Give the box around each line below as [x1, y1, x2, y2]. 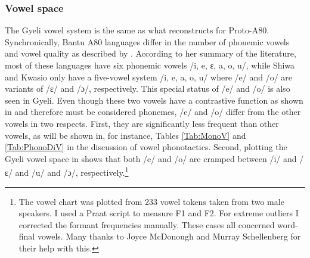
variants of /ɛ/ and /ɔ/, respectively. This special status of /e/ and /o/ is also [5, 82, 290, 95]
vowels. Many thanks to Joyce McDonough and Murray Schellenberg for [37, 230, 301, 243]
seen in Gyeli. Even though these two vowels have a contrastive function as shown [5, 94, 303, 106]
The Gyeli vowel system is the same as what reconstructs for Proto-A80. [5, 24, 269, 36]
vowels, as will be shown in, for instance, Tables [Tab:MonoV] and [5, 129, 246, 141]
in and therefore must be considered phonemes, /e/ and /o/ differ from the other [5, 105, 301, 118]
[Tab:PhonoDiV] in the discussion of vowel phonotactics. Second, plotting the [5, 141, 287, 153]
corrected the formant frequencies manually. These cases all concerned [18, 218, 275, 231]
